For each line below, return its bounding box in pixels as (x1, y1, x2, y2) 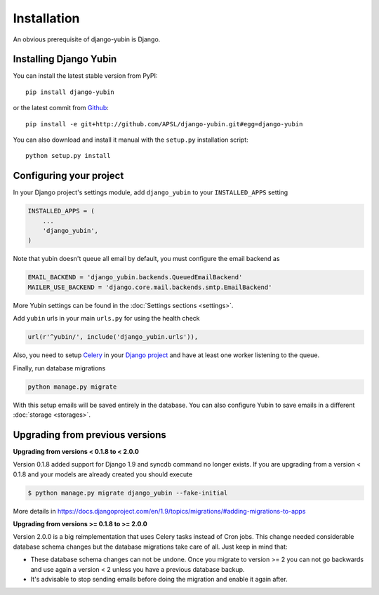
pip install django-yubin (25, 88, 115, 96)
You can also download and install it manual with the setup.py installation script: (13, 135, 248, 144)
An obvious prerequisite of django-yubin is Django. (13, 35, 161, 44)
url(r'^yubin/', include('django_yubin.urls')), (27, 333, 199, 341)
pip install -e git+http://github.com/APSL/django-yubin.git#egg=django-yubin (25, 120, 303, 128)
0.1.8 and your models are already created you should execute (13, 470, 193, 479)
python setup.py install (25, 152, 111, 160)
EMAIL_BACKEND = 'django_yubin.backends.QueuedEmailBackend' (27, 274, 243, 281)
